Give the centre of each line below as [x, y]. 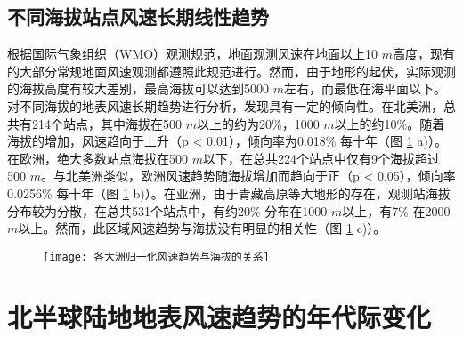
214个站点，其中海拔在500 [106, 123]
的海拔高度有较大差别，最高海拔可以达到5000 [138, 88]
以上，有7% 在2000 [396, 210]
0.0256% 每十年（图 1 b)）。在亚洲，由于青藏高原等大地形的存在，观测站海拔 [229, 193]
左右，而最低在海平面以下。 [365, 88]
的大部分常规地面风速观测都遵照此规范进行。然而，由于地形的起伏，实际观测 [231, 71]
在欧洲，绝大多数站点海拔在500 [97, 158]
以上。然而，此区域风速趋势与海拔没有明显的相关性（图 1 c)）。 [202, 228]
